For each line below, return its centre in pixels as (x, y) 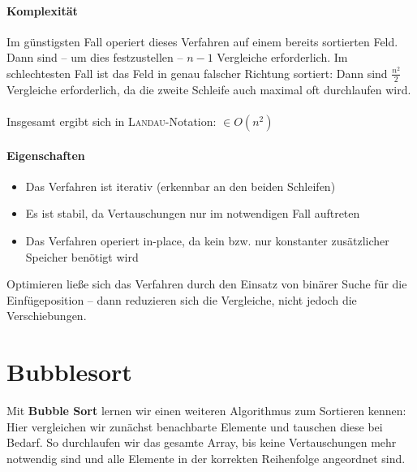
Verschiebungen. (47, 316)
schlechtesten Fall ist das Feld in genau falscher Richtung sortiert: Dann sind (197, 73)
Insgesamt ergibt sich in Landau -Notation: (112, 121)
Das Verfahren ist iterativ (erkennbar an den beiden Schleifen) (181, 186)
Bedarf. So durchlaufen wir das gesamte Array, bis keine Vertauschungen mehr (202, 442)
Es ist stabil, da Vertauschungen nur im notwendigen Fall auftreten (193, 213)
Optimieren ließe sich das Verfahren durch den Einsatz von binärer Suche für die (207, 284)
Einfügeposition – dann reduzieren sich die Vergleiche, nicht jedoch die (182, 299)
